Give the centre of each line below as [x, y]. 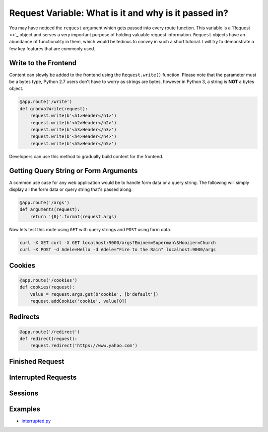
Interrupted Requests [43, 377]
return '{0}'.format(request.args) [73, 216]
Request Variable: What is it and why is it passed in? [119, 13]
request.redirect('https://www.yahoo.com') [84, 346]
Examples [25, 409]
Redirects [24, 317]
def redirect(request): [49, 339]
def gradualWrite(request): [54, 109]
